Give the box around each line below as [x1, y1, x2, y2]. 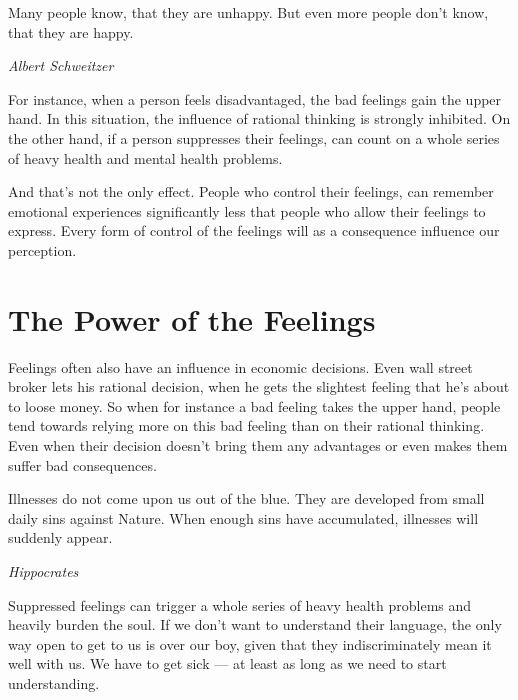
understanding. [8, 672, 100, 693]
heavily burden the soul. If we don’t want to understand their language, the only [8, 614, 502, 635]
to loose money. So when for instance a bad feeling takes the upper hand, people [8, 395, 501, 416]
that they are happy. [8, 21, 134, 42]
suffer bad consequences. [8, 454, 157, 475]
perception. [8, 239, 77, 260]
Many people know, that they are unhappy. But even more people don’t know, [8, 2, 489, 22]
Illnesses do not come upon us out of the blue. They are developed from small [8, 488, 485, 509]
